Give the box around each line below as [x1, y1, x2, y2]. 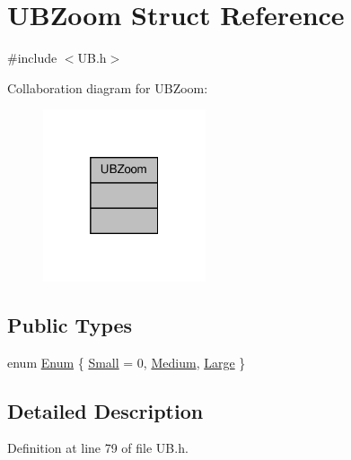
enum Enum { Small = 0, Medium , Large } [7, 352, 246, 371]
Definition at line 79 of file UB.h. [7, 438, 189, 457]
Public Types [7, 310, 133, 338]
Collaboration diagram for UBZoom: [7, 78, 208, 97]
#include [7, 48, 57, 67]
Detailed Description [7, 396, 204, 424]
